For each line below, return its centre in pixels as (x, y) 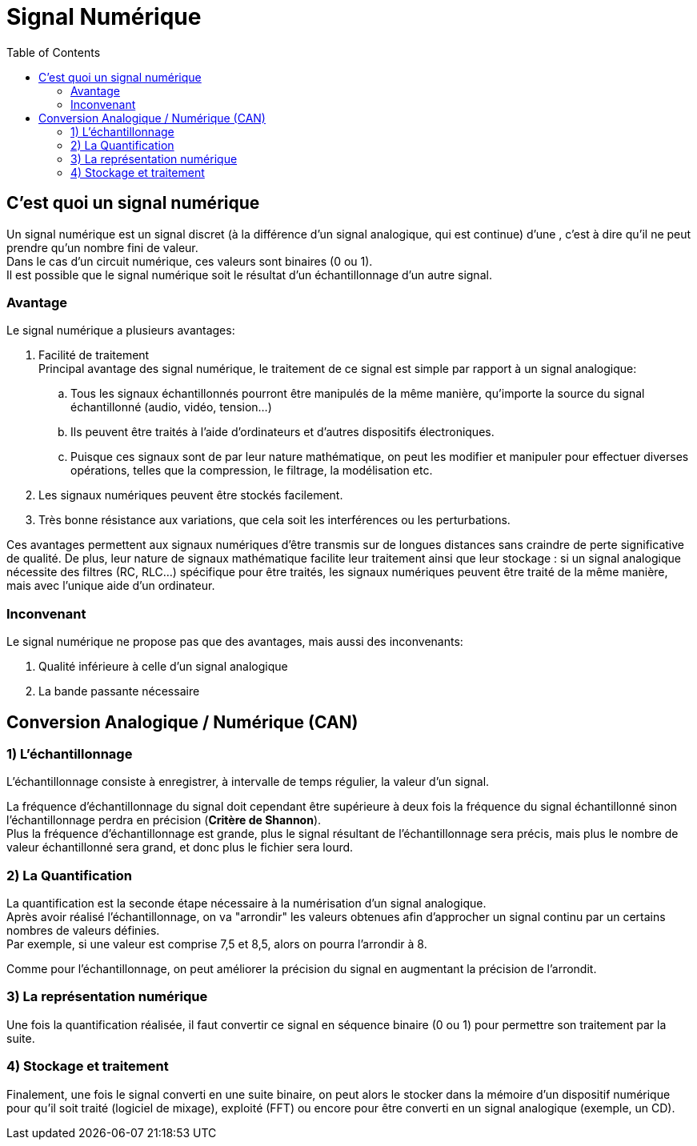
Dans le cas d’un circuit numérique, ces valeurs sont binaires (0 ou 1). (190, 261)
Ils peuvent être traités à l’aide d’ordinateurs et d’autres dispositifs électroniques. (282, 432)
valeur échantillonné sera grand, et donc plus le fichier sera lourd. (180, 847)
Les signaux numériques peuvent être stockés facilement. (191, 495)
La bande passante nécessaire (119, 691)
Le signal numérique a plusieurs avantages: (121, 331)
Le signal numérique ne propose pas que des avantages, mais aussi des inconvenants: (235, 642)
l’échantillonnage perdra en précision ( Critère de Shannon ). (164, 820)
